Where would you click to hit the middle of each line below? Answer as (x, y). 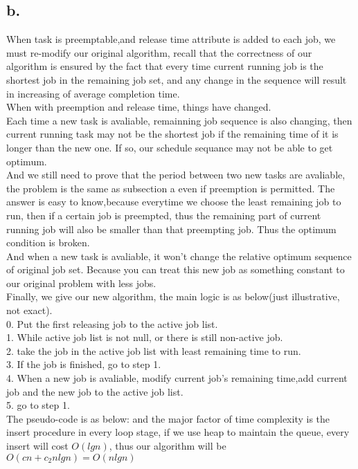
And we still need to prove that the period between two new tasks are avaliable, (176, 175)
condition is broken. (48, 242)
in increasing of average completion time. (93, 93)
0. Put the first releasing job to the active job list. (112, 323)
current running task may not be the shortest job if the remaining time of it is (172, 134)
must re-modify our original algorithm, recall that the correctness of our (159, 52)
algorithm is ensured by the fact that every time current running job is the (165, 66)
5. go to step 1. (38, 405)
